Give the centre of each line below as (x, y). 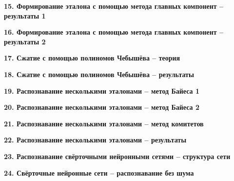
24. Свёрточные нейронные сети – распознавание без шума (99, 172)
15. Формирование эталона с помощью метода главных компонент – (114, 6)
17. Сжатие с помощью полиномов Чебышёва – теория (92, 58)
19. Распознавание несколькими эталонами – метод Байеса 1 (102, 90)
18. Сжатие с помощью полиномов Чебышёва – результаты (99, 74)
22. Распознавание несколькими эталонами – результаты (95, 140)
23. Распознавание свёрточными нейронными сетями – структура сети (117, 156)
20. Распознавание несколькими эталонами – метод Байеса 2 (102, 107)
